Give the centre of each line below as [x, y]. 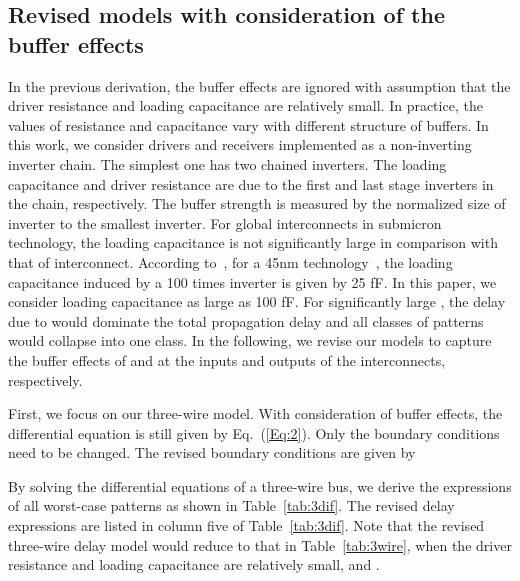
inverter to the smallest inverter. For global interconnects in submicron [225, 222]
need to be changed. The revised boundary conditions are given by [212, 452]
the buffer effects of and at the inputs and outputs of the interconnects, [227, 359]
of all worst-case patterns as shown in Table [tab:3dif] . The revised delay [231, 505]
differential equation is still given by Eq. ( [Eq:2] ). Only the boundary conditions [254, 432]
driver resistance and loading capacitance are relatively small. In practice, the [245, 105]
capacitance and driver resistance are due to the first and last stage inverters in [251, 183]
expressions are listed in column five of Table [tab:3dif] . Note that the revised [246, 525]
